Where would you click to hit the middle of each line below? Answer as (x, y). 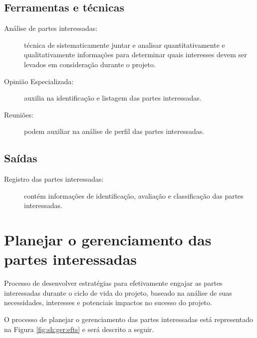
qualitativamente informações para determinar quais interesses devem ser (135, 55)
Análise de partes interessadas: (51, 28)
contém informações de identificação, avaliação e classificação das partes (134, 195)
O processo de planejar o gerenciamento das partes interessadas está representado (129, 319)
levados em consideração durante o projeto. (90, 64)
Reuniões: (19, 114)
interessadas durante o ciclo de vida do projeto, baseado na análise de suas (118, 292)
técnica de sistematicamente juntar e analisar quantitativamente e (125, 45)
